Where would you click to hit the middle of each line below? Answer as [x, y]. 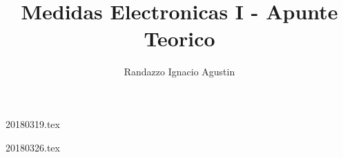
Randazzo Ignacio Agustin [179, 72]
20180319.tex [33, 123]
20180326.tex [33, 147]
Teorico [179, 38]
